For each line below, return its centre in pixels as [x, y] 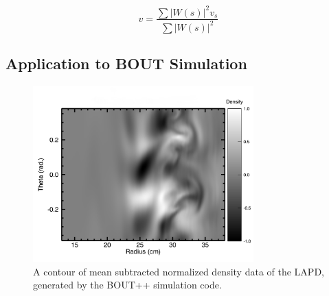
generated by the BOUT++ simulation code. [127, 285]
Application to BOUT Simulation [126, 63]
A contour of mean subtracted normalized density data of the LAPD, [179, 271]
